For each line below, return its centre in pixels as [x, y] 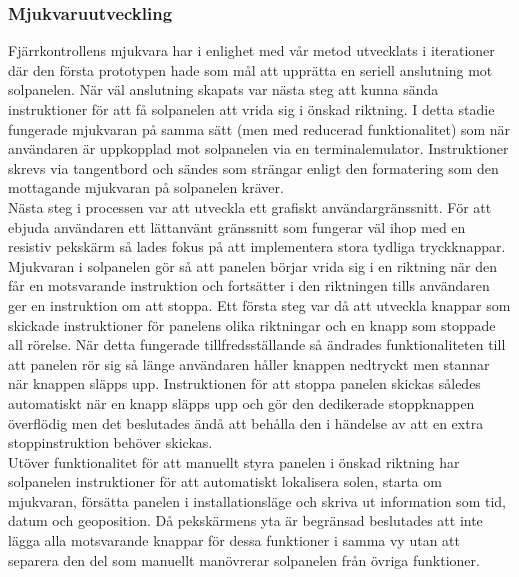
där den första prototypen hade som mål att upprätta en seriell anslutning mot [250, 69]
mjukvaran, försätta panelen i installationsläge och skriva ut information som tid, [257, 500]
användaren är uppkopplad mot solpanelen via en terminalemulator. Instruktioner [258, 148]
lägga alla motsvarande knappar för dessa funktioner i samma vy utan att [234, 540]
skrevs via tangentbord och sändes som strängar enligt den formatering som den [253, 167]
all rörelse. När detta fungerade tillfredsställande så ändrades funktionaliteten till [257, 344]
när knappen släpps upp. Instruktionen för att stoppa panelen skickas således [244, 383]
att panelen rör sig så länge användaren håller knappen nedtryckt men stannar [249, 363]
